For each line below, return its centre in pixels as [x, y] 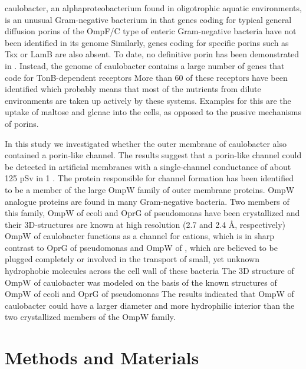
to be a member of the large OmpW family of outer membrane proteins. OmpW [150, 189]
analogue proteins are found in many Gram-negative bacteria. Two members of [147, 201]
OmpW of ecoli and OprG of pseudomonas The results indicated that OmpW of [149, 294]
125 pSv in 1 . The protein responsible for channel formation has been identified [149, 178]
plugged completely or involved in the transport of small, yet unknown [132, 259]
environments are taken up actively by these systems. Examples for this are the [148, 100]
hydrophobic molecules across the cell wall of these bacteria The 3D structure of [149, 271]
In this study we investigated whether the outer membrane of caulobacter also [146, 143]
